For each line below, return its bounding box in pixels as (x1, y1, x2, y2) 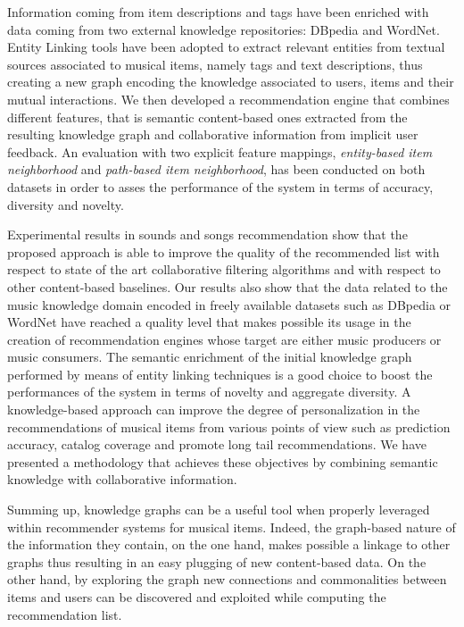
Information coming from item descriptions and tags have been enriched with (7, 3, 429, 21)
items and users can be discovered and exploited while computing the (7, 588, 386, 606)
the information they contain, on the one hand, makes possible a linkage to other (7, 535, 451, 554)
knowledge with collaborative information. (7, 470, 237, 489)
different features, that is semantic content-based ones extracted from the (7, 107, 408, 126)
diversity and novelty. (7, 195, 124, 213)
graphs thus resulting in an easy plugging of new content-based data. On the (7, 552, 427, 571)
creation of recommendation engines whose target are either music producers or (7, 330, 442, 348)
